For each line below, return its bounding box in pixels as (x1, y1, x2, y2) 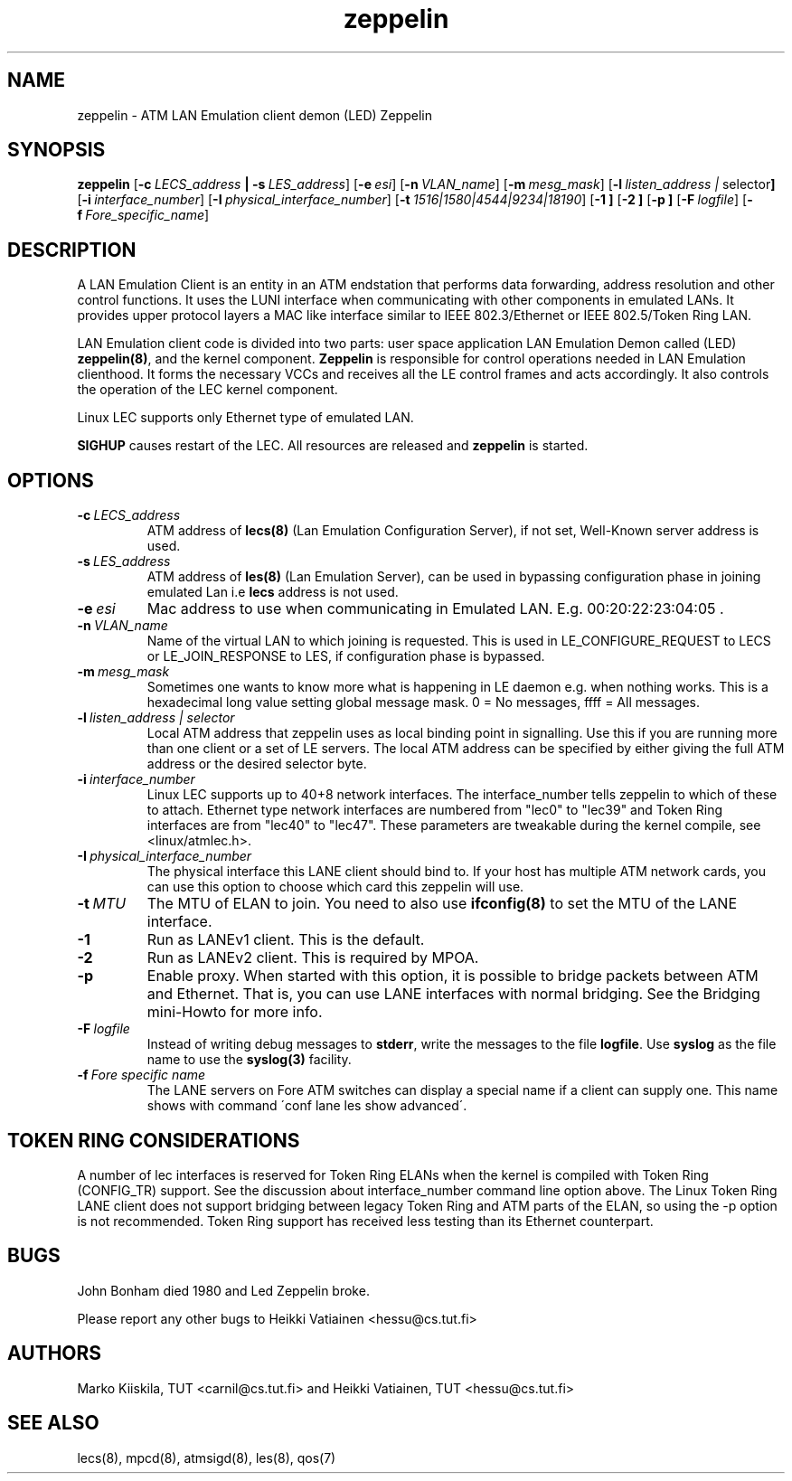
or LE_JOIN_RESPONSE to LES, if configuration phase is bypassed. (146, 648, 545, 665)
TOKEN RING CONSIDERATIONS (7, 1128, 300, 1152)
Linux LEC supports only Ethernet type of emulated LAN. (77, 410, 414, 426)
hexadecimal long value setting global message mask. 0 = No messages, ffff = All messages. (146, 694, 700, 711)
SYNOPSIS (7, 138, 106, 162)
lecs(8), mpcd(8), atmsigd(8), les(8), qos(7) (77, 1449, 336, 1466)
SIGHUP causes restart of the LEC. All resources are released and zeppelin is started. (77, 438, 589, 454)
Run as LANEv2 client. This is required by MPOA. (146, 948, 479, 967)
